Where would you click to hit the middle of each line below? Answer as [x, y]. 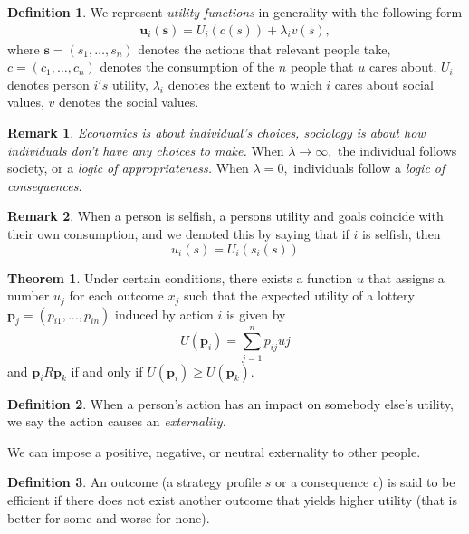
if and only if [107, 371]
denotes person [48, 84]
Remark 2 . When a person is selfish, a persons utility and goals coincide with [225, 216]
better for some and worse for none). [109, 517]
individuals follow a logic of [369, 168]
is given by [256, 314]
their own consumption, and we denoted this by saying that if [178, 233]
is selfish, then [402, 233]
